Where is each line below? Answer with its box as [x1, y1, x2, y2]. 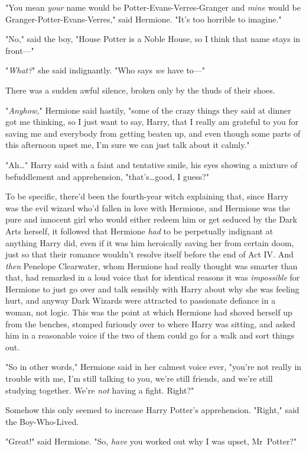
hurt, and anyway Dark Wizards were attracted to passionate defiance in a [5, 294, 276, 307]
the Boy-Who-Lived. [5, 415, 79, 427]
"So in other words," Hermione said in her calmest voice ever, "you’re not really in [5, 360, 302, 373]
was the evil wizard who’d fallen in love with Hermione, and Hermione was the [5, 201, 291, 214]
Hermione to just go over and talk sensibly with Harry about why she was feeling [5, 282, 300, 295]
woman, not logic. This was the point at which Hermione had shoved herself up [5, 306, 292, 318]
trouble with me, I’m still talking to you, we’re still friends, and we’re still [5, 372, 273, 385]
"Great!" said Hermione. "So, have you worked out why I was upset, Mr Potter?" [5, 435, 297, 447]
